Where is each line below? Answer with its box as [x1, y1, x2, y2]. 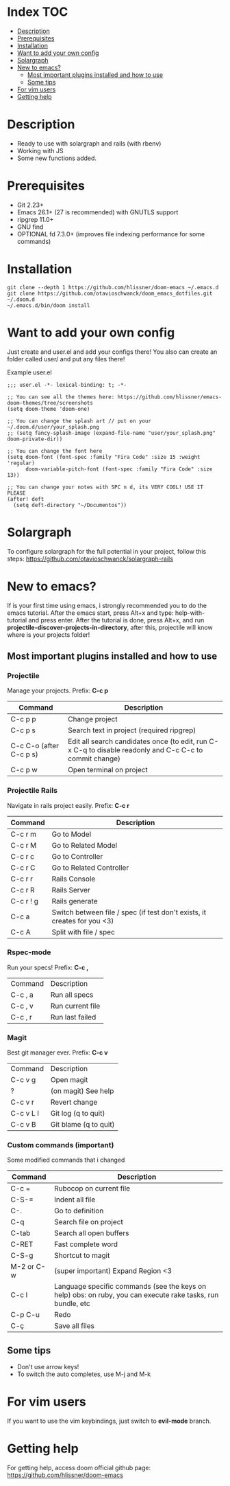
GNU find [16, 223, 44, 231]
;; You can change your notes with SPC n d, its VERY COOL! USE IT [7, 484, 204, 491]
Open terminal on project [67, 765, 149, 775]
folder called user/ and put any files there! [7, 354, 125, 363]
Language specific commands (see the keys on [53, 1282, 207, 1292]
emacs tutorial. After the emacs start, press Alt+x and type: [7, 609, 174, 617]
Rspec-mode [7, 947, 51, 957]
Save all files [53, 1321, 94, 1331]
